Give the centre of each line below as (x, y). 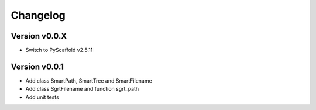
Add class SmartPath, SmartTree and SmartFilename (89, 80)
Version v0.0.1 (37, 66)
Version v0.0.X (39, 36)
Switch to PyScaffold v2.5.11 (59, 50)
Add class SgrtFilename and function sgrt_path (82, 89)
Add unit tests (42, 97)
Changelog (38, 15)
